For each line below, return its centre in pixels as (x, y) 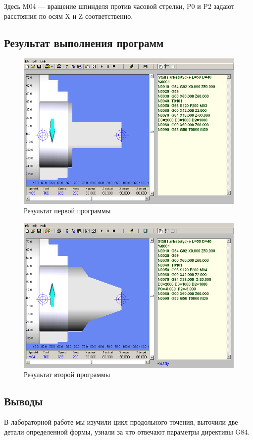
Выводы (24, 401)
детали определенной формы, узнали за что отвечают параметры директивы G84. (127, 431)
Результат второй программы (67, 374)
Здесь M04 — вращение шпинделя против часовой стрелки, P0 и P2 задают (119, 6)
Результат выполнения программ (84, 42)
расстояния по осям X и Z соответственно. (69, 16)
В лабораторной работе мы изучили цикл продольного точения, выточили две (121, 422)
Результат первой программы (67, 211)
